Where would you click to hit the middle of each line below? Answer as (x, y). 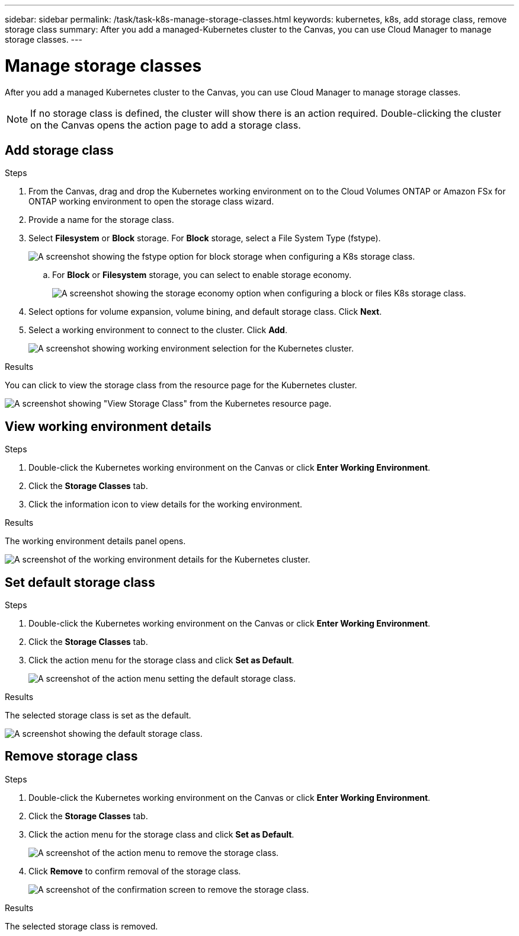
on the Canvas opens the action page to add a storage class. (166, 125)
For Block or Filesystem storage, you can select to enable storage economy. (202, 275)
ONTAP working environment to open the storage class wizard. (151, 202)
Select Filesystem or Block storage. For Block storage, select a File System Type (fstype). (205, 238)
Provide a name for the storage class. (101, 220)
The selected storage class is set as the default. (98, 715)
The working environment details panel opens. (95, 541)
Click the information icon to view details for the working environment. (166, 504)
